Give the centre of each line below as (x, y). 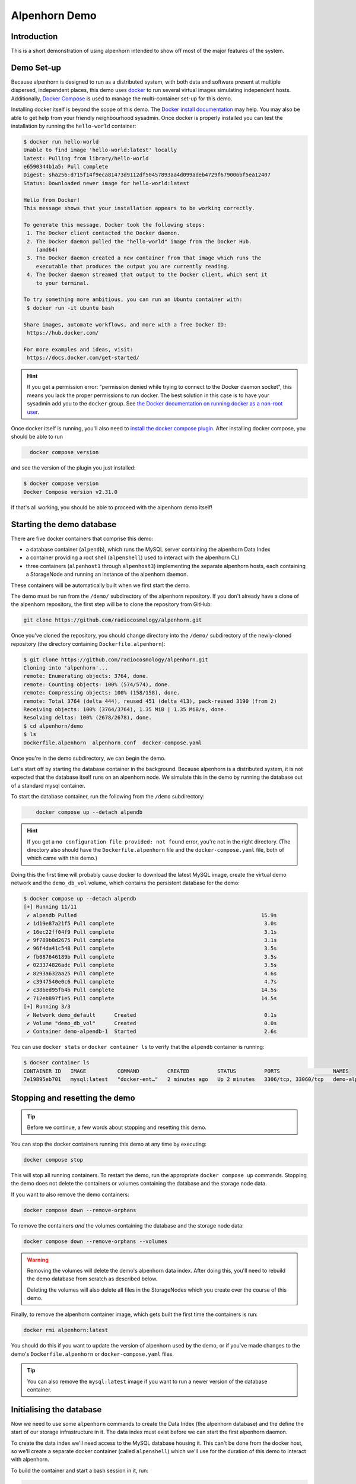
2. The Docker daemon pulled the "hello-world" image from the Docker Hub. (139, 241)
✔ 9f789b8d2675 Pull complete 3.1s (152, 940)
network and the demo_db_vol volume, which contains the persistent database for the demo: (125, 883)
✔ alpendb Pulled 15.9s (152, 915)
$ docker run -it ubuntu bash (71, 308)
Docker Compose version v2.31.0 (71, 492)
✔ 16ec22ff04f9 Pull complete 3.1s (152, 932)
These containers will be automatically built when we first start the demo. (101, 585)
